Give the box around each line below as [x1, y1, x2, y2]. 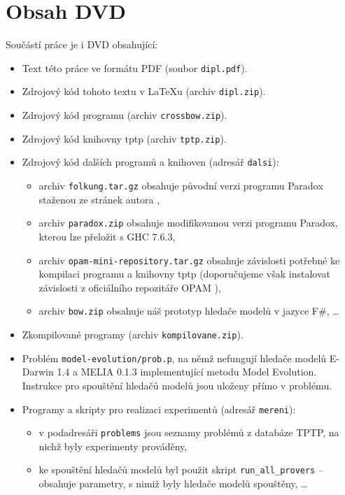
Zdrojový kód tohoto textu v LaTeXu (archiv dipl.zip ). [22, 84, 266, 99]
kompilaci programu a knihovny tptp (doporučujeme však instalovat [38, 266, 331, 281]
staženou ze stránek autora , [38, 192, 160, 206]
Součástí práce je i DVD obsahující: [6, 37, 158, 52]
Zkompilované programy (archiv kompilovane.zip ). [22, 327, 244, 341]
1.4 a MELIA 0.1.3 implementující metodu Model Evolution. [57, 364, 317, 379]
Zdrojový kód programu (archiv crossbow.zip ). [22, 108, 227, 122]
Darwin [22, 364, 54, 379]
